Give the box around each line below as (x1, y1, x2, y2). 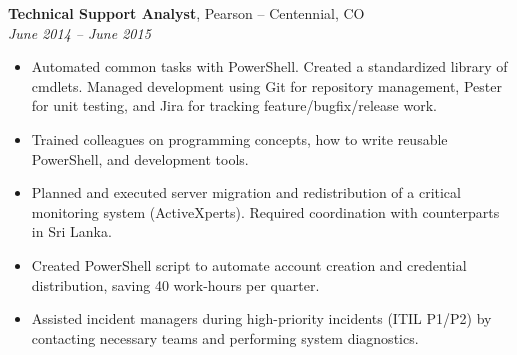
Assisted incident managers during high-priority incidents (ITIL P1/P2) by (31, 308, 492, 329)
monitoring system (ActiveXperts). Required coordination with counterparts (31, 201, 500, 222)
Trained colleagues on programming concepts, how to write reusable (31, 128, 448, 149)
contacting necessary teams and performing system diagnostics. (31, 327, 419, 348)
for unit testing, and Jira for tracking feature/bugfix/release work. (31, 95, 437, 116)
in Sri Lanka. (31, 221, 112, 242)
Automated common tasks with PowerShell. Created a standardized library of (31, 56, 508, 77)
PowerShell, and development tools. (31, 148, 249, 169)
